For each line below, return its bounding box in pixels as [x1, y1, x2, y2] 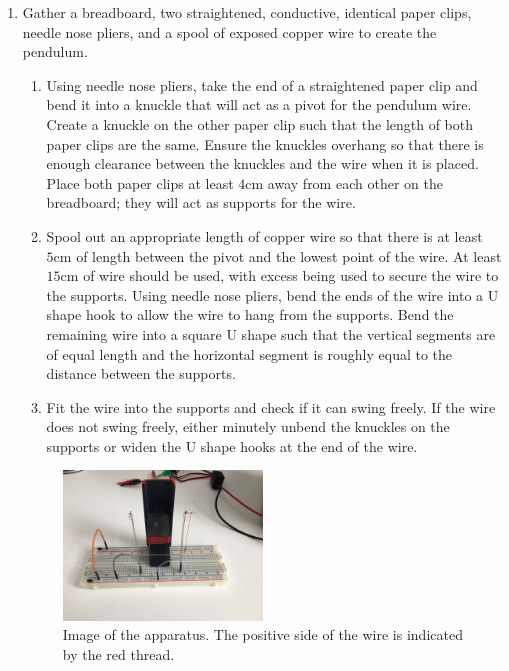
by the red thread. [62, 643, 175, 664]
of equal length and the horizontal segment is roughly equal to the [46, 343, 453, 364]
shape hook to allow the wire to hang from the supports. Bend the [46, 304, 454, 325]
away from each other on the [267, 172, 443, 193]
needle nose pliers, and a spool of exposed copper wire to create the [22, 21, 437, 42]
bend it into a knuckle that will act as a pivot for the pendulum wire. [46, 94, 472, 115]
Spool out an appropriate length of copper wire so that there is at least [46, 225, 483, 246]
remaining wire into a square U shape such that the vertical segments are [46, 323, 496, 344]
